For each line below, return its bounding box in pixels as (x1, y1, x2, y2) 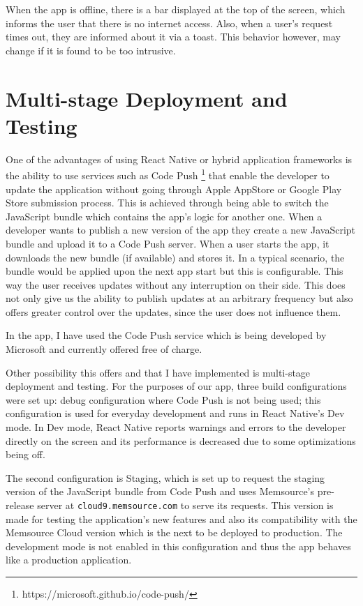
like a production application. (6, 552, 132, 567)
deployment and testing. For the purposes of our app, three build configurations (6, 379, 347, 393)
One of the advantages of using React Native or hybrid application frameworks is (6, 151, 353, 166)
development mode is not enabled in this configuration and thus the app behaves (6, 538, 351, 553)
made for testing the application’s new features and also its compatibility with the (6, 511, 357, 526)
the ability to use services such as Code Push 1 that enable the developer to (6, 166, 329, 182)
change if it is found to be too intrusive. (6, 43, 176, 57)
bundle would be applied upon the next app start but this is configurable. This (6, 264, 343, 278)
